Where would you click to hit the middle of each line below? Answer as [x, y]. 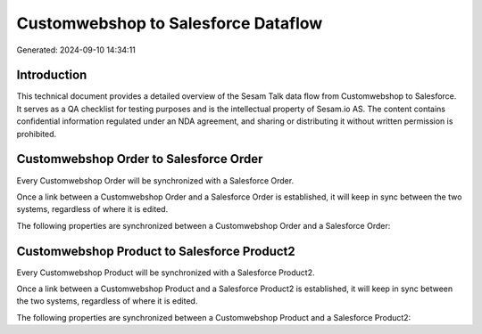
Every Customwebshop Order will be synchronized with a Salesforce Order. [155, 180]
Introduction [52, 75]
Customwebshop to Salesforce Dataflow [170, 23]
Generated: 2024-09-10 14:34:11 [76, 50]
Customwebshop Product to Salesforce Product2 [156, 251]
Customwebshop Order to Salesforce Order [140, 159]
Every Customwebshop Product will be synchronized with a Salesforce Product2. [166, 273]
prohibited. [37, 134]
